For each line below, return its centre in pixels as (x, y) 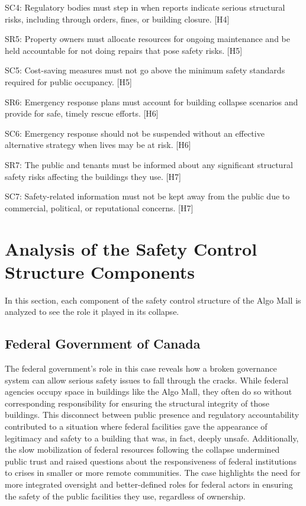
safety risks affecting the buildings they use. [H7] (93, 176)
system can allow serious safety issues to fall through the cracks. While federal (147, 380)
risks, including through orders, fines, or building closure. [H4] (117, 19)
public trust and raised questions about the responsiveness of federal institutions (151, 461)
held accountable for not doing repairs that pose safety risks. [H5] (124, 50)
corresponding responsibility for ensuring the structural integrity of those (137, 403)
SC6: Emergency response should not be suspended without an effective (135, 133)
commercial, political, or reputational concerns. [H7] (99, 207)
